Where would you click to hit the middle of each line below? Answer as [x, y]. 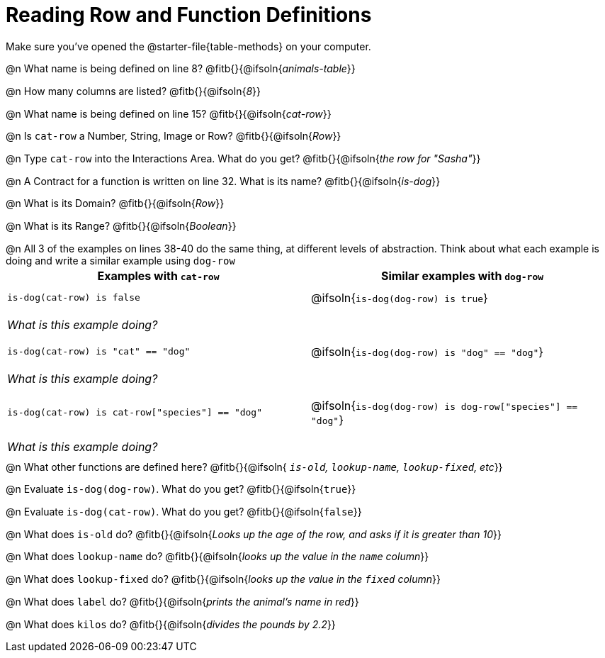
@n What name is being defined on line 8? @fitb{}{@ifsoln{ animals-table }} [181, 69]
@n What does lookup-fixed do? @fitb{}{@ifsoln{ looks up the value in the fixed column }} [224, 579]
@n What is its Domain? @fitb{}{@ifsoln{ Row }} [115, 203]
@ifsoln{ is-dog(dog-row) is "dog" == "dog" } [428, 351]
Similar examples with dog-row [462, 275]
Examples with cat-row [158, 275]
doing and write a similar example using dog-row [120, 260]
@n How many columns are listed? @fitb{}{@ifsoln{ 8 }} [133, 91]
